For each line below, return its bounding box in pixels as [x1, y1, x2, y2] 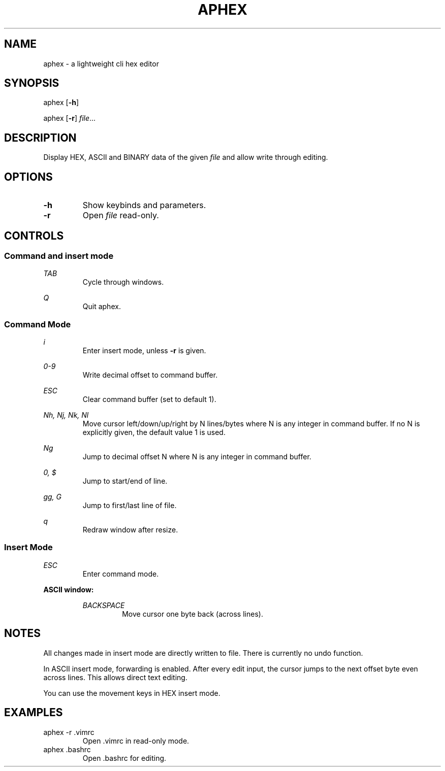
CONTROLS [4, 229, 64, 242]
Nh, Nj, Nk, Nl [43, 411, 89, 420]
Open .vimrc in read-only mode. [82, 736, 189, 745]
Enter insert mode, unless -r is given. [82, 346, 206, 355]
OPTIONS [4, 170, 53, 183]
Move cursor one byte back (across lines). [122, 609, 263, 618]
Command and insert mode [4, 250, 114, 261]
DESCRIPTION [4, 131, 77, 144]
